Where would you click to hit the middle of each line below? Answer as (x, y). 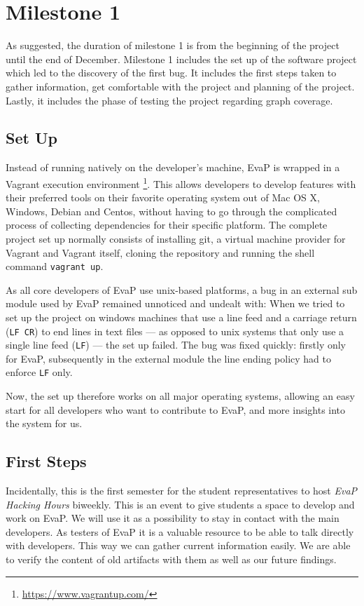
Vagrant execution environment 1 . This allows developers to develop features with (181, 182)
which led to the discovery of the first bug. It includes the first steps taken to (171, 73)
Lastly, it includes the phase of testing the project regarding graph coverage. (169, 100)
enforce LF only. (39, 372)
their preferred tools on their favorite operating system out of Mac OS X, (163, 197)
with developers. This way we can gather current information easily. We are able (178, 545)
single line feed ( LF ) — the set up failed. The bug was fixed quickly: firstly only (176, 345)
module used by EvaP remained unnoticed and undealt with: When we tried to (175, 303)
